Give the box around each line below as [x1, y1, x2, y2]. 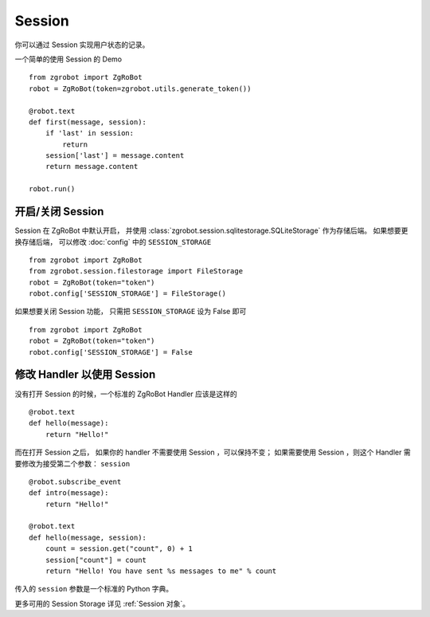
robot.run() [29, 184, 76, 194]
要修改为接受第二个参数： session [14, 458, 131, 468]
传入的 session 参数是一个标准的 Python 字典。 [14, 584, 174, 594]
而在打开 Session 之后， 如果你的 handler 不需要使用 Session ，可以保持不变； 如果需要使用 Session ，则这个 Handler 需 [14, 447, 411, 458]
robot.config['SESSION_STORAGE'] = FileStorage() [29, 289, 227, 298]
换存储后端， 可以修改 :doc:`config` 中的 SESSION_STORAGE [14, 237, 212, 246]
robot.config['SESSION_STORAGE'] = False [29, 348, 193, 356]
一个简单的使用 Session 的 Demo [14, 54, 123, 64]
